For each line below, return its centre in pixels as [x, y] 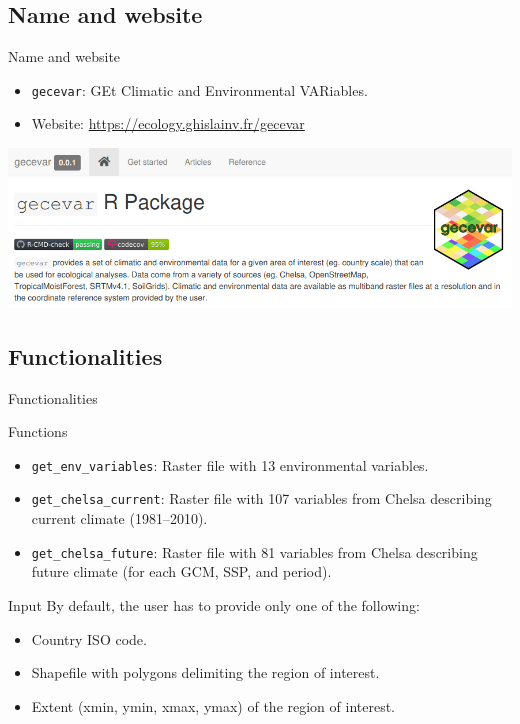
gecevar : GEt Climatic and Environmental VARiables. [199, 89]
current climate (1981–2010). [119, 518]
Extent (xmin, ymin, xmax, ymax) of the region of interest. [213, 705]
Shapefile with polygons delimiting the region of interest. [205, 672]
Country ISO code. [89, 638]
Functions [38, 431]
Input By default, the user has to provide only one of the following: [214, 604]
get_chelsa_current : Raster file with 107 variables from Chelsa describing [261, 498]
